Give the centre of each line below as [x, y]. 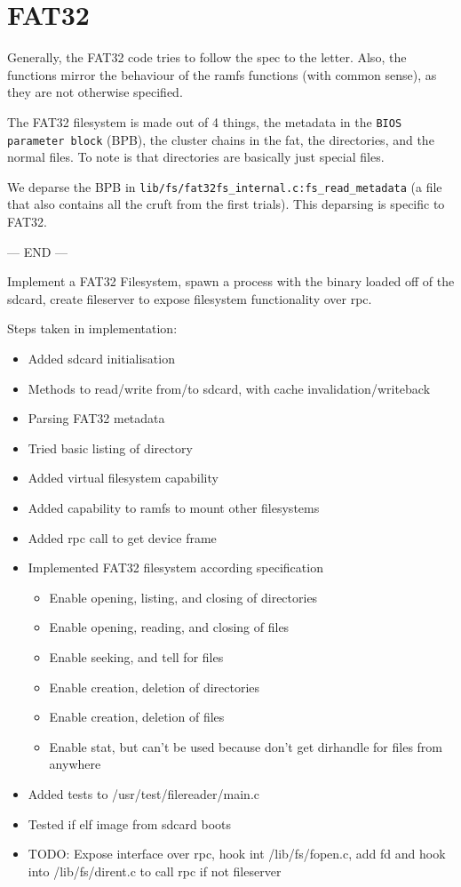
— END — [38, 251]
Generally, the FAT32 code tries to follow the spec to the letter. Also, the [207, 57]
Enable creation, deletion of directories [155, 687]
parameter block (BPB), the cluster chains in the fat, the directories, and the [221, 139]
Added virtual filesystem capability [123, 478]
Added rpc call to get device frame [122, 537]
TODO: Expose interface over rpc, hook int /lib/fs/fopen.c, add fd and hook [237, 854]
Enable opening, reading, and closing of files [169, 627]
